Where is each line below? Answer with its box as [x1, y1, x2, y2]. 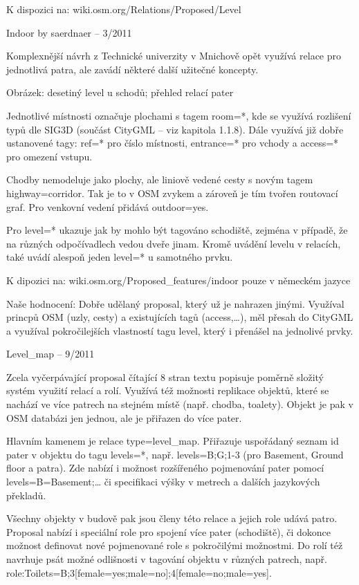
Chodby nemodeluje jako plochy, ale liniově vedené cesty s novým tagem [6, 172, 313, 187]
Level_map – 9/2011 [6, 346, 95, 361]
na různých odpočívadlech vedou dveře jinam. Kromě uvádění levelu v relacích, [6, 236, 341, 250]
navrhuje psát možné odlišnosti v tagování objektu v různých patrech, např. [6, 552, 327, 566]
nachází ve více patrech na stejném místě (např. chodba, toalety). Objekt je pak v [6, 397, 353, 411]
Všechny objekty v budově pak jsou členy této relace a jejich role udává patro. [6, 511, 338, 526]
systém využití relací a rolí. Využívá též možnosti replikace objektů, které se [6, 383, 329, 398]
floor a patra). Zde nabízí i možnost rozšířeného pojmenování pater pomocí [6, 461, 324, 475]
